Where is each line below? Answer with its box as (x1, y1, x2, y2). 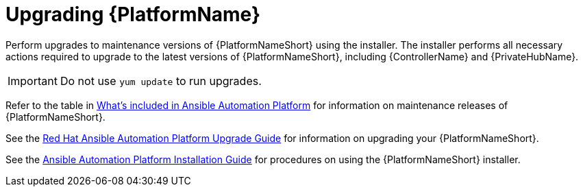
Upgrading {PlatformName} (5, 3, 261, 26)
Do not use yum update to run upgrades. (60, 73, 262, 88)
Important (8, 73, 58, 88)
